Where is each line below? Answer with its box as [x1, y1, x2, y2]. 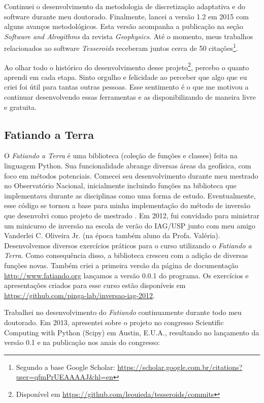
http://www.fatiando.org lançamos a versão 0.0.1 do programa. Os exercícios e [4, 270, 249, 280]
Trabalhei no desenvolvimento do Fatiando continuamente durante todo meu [4, 307, 242, 318]
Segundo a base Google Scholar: [16, 361, 115, 372]
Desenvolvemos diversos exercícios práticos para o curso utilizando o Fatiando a [4, 240, 252, 250]
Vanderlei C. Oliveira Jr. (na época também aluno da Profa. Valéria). [4, 230, 220, 241]
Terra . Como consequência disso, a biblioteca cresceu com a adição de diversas [4, 250, 248, 261]
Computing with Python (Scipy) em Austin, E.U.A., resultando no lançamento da [4, 327, 259, 337]
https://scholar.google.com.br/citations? [117, 361, 243, 372]
